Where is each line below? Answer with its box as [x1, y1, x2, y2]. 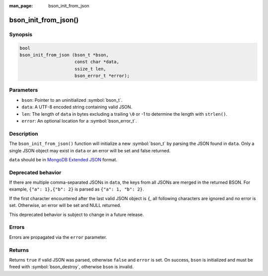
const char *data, [74, 59, 119, 65]
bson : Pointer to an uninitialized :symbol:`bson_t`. [21, 97, 123, 103]
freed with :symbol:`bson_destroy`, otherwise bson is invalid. [9, 264, 134, 270]
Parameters [9, 87, 38, 94]
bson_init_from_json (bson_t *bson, [19, 52, 109, 58]
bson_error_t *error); [74, 73, 130, 79]
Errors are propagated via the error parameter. [9, 234, 107, 240]
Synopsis [9, 31, 32, 38]
